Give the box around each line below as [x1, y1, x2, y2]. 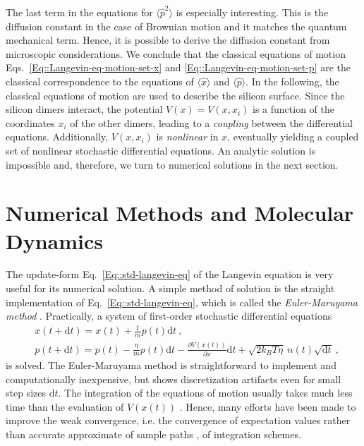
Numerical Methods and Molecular [6, 198, 354, 227]
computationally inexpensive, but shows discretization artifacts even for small [6, 371, 341, 386]
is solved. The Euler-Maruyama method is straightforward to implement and [6, 357, 336, 372]
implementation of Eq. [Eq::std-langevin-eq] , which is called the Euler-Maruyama [6, 294, 358, 309]
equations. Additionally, [6, 129, 109, 144]
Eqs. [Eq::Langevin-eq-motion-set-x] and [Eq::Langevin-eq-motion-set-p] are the [6, 60, 351, 75]
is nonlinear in [156, 129, 219, 144]
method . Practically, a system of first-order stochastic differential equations [6, 308, 332, 323]
